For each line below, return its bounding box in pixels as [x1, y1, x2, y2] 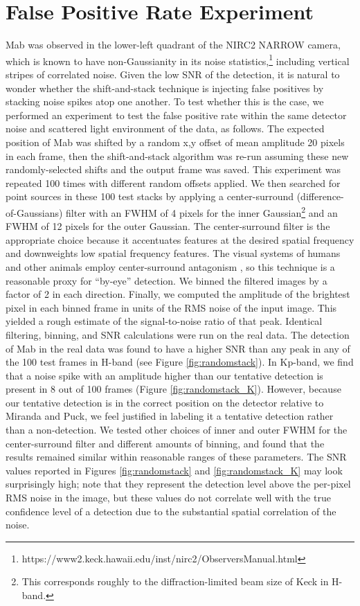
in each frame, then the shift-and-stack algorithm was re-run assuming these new [6, 148, 349, 163]
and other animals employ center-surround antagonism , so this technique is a [6, 259, 335, 274]
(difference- [296, 189, 344, 204]
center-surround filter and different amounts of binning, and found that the [6, 436, 325, 450]
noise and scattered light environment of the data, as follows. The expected [6, 121, 325, 136]
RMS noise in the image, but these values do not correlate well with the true [6, 490, 331, 505]
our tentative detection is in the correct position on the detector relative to [6, 395, 324, 409]
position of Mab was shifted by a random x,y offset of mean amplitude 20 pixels [6, 134, 345, 149]
